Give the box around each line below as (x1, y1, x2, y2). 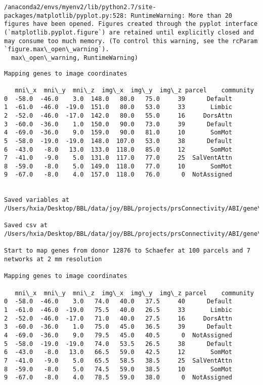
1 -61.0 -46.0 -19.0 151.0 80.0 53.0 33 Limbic (4, 103, 233, 111)
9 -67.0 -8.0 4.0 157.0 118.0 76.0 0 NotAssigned (4, 171, 233, 179)
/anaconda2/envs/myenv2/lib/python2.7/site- (4, 4, 156, 11)
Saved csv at (4, 222, 48, 229)
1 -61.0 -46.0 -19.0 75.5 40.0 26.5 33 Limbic (4, 306, 233, 313)
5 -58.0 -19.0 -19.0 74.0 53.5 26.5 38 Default (4, 340, 233, 347)
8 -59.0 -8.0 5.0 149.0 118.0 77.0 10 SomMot (4, 162, 233, 170)
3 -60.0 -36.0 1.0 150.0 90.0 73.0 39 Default (4, 120, 233, 128)
